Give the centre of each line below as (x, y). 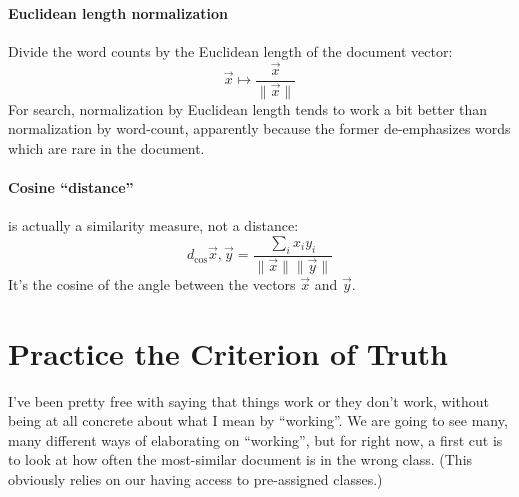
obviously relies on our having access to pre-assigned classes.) (195, 478)
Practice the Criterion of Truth (228, 352)
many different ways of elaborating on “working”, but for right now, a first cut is (255, 439)
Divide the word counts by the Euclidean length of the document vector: (230, 50)
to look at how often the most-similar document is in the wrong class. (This (240, 459)
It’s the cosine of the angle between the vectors (152, 283)
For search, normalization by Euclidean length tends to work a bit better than (248, 108)
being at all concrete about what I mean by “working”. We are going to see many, (258, 420)
